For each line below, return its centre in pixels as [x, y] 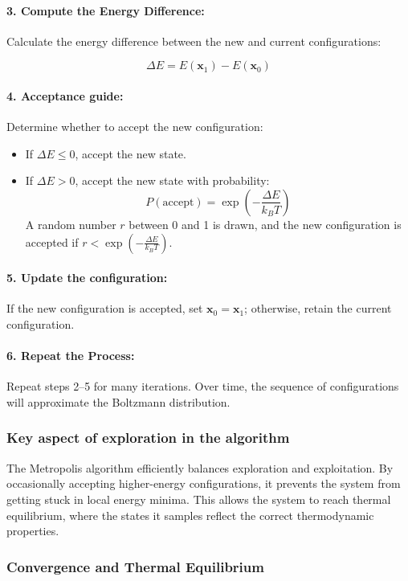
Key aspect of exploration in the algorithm [148, 438]
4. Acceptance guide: [65, 95]
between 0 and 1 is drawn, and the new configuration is [265, 224]
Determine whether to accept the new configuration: [135, 127]
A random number [71, 224]
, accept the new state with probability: [172, 180]
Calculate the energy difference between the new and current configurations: [194, 41]
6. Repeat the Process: [71, 356]
